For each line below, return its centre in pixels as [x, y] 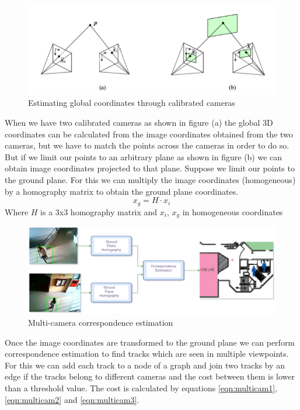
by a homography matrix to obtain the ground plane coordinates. [122, 191]
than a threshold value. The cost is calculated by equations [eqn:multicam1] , [141, 387]
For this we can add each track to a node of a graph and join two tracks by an [145, 365]
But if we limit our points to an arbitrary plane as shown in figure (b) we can [144, 156]
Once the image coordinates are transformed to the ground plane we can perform [150, 342]
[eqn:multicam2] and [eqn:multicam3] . [72, 399]
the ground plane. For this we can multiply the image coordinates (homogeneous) [150, 179]
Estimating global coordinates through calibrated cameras [132, 103]
